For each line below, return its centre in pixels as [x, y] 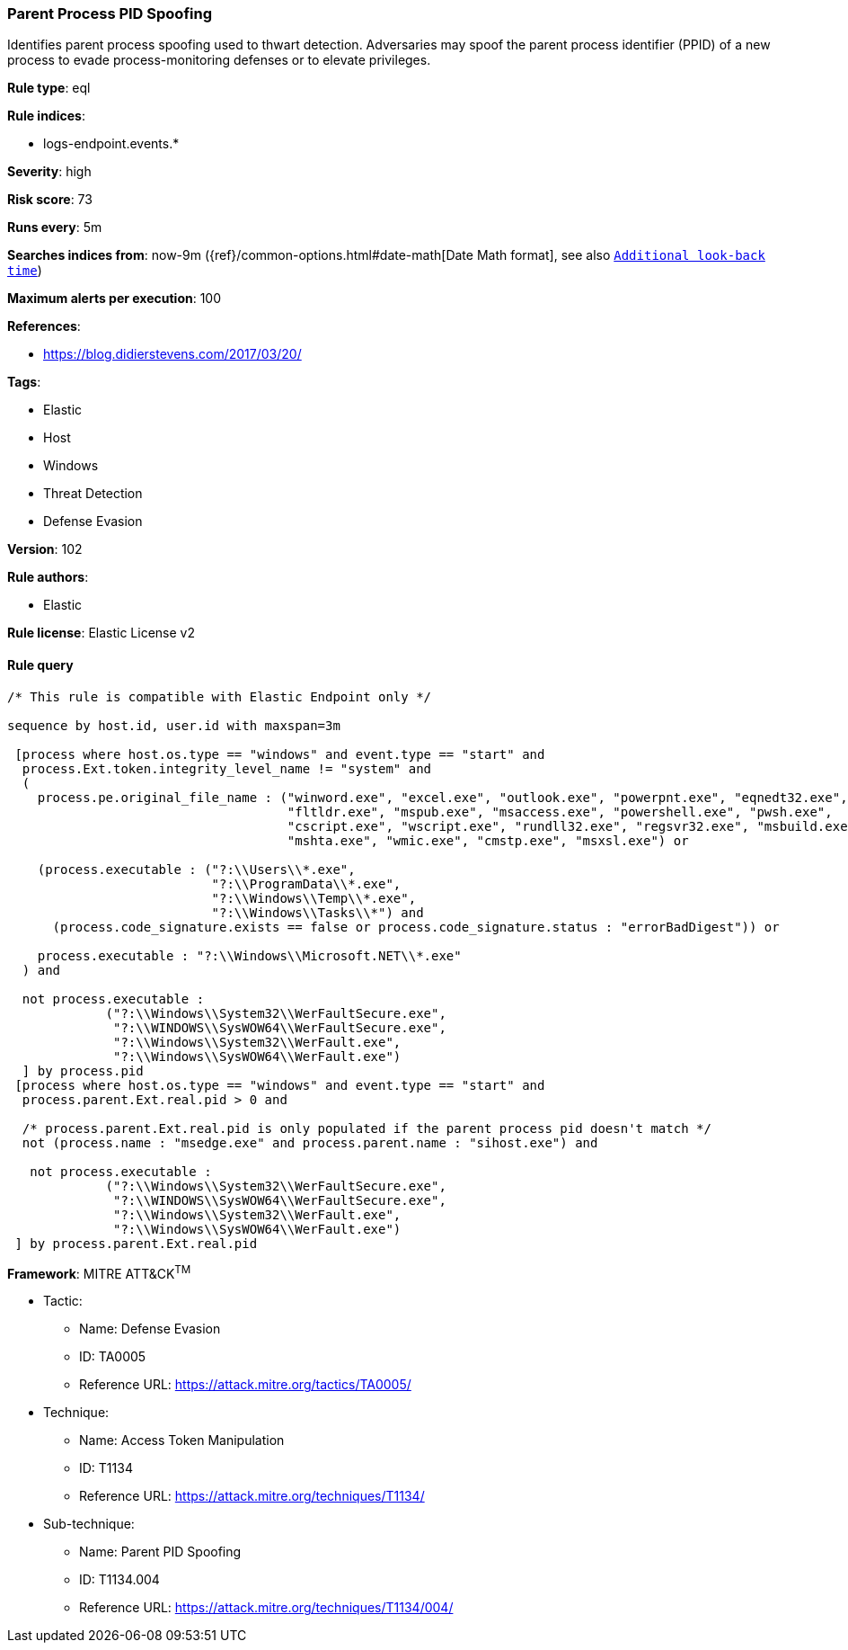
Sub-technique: [89, 1524]
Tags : [24, 382]
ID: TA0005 [113, 1357]
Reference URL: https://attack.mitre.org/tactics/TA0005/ [245, 1385]
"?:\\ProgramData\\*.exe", [306, 883]
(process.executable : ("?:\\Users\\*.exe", [196, 869]
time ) [25, 271]
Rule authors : [48, 577]
